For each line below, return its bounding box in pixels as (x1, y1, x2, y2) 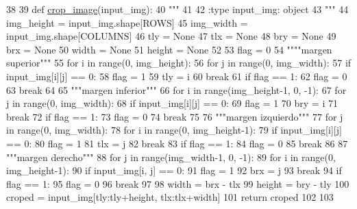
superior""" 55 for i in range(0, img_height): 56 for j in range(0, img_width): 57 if (6, 56, 352, 70)
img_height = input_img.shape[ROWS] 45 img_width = (6, 15, 248, 29)
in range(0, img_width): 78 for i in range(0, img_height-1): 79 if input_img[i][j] (6, 123, 342, 137)
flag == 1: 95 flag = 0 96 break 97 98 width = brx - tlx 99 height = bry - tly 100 (6, 176, 349, 190)
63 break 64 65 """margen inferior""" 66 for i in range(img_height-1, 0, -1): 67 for (6, 82, 347, 97)
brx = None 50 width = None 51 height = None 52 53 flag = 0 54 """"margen (6, 42, 332, 56)
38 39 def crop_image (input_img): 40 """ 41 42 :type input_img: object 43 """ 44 (6, 2, 349, 16)
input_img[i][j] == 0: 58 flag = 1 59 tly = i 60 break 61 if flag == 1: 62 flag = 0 (6, 69, 347, 83)
